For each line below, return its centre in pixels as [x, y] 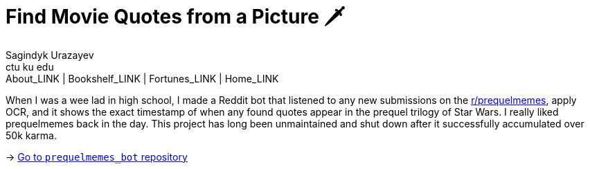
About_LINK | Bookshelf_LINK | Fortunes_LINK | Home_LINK [142, 78]
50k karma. [31, 135]
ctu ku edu [30, 66]
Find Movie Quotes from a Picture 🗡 [176, 17]
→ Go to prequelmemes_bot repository [97, 157]
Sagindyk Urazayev [50, 55]
